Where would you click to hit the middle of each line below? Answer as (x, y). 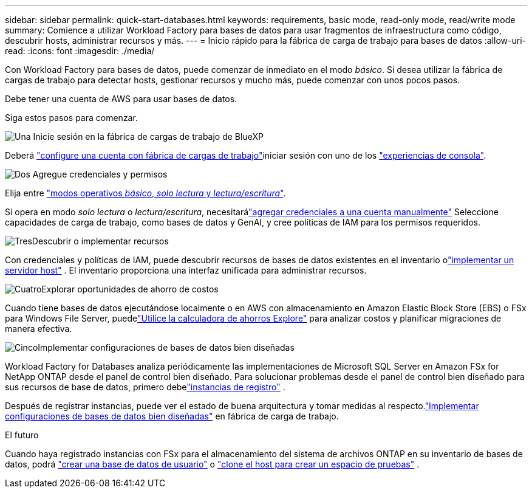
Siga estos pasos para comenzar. (71, 118)
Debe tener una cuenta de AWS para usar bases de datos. (121, 99)
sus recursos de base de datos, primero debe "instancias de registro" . (145, 387)
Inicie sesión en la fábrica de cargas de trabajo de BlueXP (148, 136)
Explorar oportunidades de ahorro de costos (130, 289)
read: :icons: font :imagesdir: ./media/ (80, 51)
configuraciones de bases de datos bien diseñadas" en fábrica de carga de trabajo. (172, 416)
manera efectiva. (39, 329)
